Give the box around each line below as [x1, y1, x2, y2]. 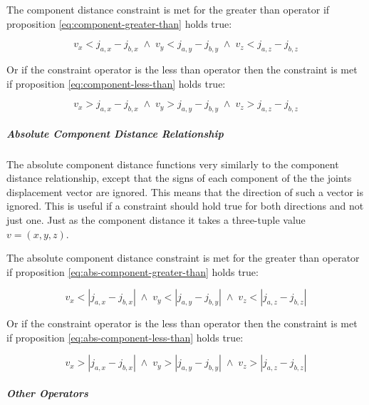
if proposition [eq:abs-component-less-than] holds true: [6, 329, 244, 344]
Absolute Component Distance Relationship [6, 125, 224, 140]
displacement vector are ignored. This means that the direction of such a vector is [6, 184, 364, 199]
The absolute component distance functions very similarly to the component [6, 156, 339, 171]
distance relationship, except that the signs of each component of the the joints [6, 170, 352, 185]
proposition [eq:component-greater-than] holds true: [6, 16, 232, 31]
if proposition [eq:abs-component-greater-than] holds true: [6, 264, 259, 279]
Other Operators [6, 386, 88, 401]
